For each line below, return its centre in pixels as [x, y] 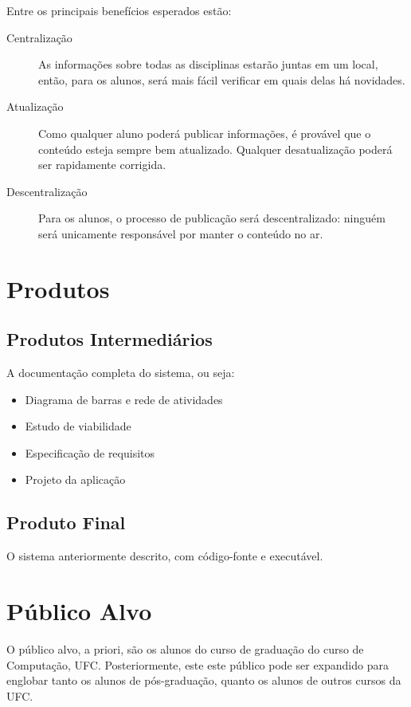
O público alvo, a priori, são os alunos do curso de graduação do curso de [185, 649]
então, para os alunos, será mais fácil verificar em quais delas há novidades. [222, 79]
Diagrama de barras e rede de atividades [124, 399]
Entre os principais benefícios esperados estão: [119, 10]
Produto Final [66, 522]
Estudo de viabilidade [78, 426]
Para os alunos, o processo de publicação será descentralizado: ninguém [212, 218]
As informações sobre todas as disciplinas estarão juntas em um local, [208, 64]
